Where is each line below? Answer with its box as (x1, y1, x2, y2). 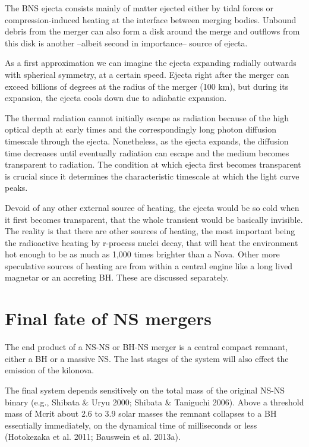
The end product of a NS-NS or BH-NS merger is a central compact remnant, (5, 341, 288, 353)
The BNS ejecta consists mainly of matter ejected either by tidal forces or (5, 2, 274, 14)
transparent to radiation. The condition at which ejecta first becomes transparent (5, 158, 301, 171)
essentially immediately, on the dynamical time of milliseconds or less (5, 418, 257, 431)
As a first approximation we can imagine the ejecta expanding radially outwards (5, 56, 297, 69)
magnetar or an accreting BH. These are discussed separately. (5, 271, 229, 284)
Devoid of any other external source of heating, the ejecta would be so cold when (5, 201, 299, 213)
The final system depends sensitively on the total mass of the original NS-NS (5, 383, 285, 396)
